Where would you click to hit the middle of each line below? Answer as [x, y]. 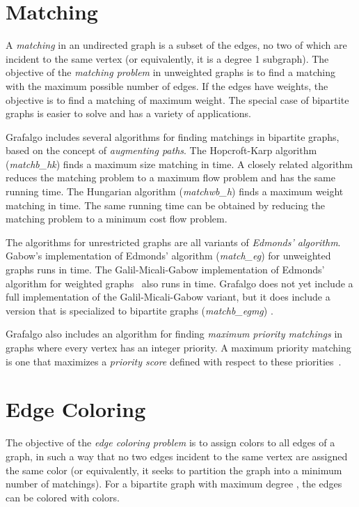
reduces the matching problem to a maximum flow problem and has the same [170, 177]
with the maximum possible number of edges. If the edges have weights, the [167, 85]
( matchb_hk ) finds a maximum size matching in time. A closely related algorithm [179, 164]
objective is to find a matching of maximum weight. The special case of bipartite [177, 99]
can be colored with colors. [63, 497]
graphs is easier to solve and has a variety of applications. [128, 113]
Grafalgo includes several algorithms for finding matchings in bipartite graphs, [173, 136]
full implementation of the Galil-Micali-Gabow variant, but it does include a [168, 297]
